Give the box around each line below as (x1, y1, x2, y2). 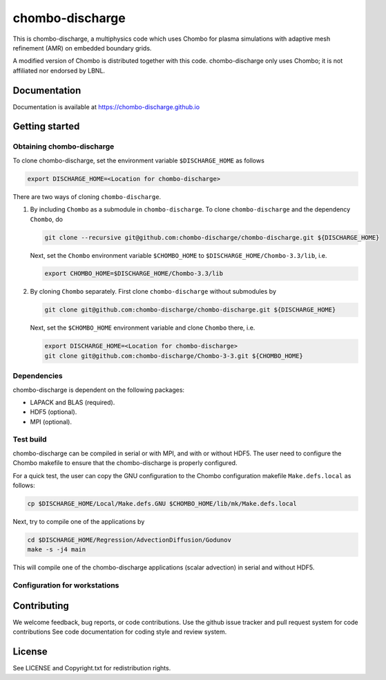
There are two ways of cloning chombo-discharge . (12, 192, 162, 200)
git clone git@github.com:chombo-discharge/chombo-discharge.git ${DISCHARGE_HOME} (44, 306, 336, 314)
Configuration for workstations (12, 580, 119, 590)
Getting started (12, 121, 80, 133)
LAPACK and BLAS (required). (30, 398, 115, 406)
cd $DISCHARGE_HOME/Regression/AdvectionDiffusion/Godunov (27, 536, 231, 544)
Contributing (12, 600, 69, 612)
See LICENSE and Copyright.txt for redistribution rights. (12, 664, 171, 672)
